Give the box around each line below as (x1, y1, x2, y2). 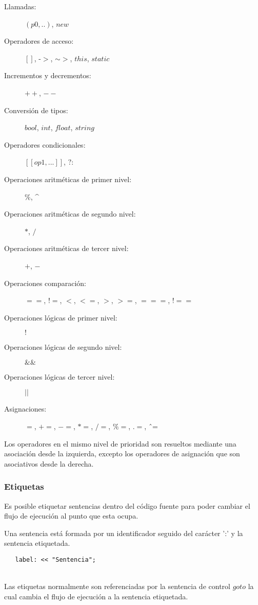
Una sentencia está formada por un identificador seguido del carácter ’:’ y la (4, 527, 243, 538)
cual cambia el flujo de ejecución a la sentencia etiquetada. (4, 591, 188, 601)
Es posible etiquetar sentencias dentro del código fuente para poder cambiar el (4, 500, 250, 511)
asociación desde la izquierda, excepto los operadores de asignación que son (4, 448, 240, 459)
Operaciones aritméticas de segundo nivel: (4, 208, 136, 219)
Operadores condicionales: (4, 139, 86, 150)
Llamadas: (4, 1, 36, 11)
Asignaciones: (4, 403, 47, 414)
